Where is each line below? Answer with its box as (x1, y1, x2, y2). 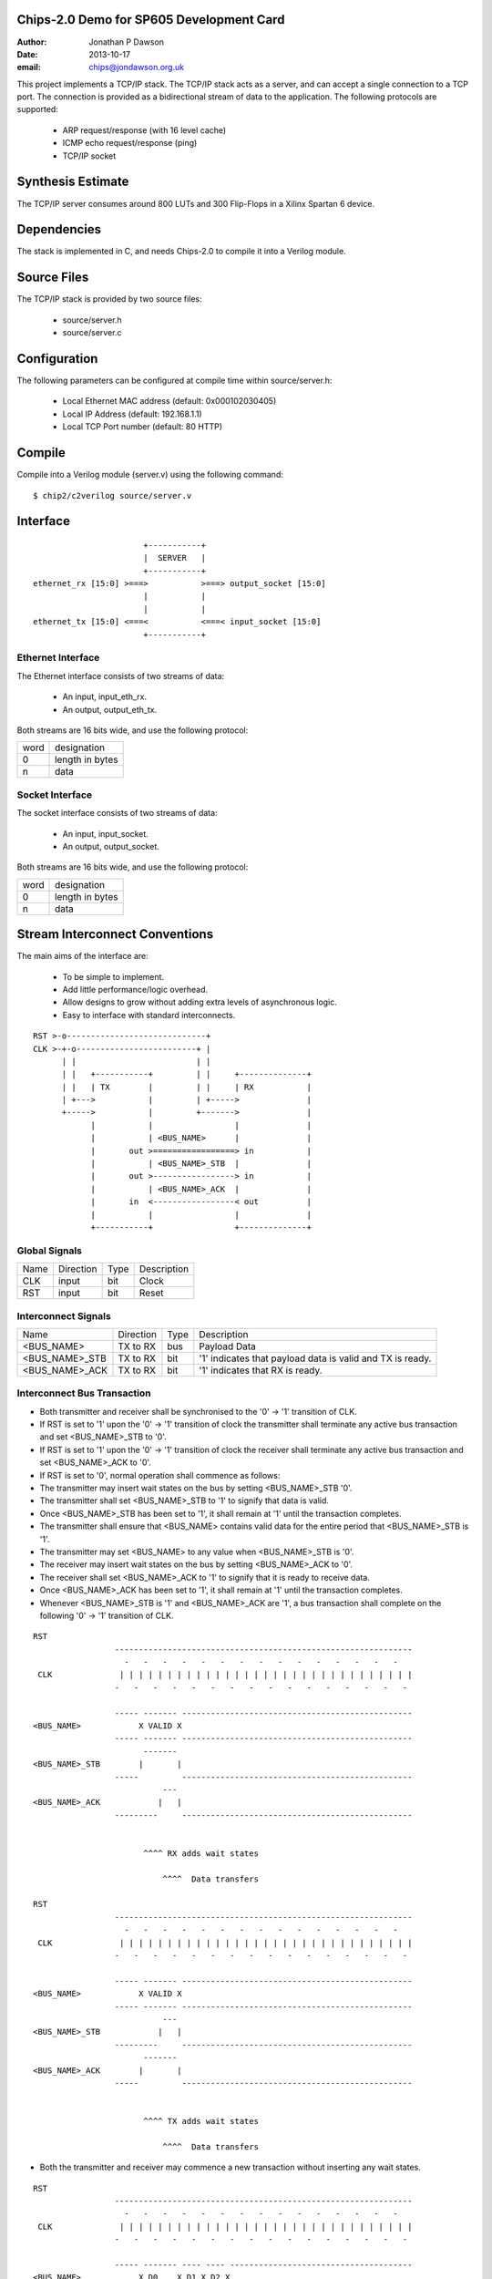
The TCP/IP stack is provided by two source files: (16, 294, 202, 304)
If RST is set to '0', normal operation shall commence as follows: (39, 1469, 281, 1480)
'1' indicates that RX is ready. (199, 1364, 323, 1377)
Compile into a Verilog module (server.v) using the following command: (16, 469, 284, 480)
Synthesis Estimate (16, 174, 129, 190)
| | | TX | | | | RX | (61, 1081, 312, 1092)
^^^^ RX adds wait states (142, 1848, 260, 1859)
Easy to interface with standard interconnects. (62, 1009, 236, 1020)
